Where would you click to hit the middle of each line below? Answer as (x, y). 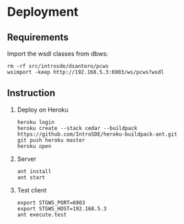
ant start (31, 177)
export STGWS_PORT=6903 (51, 203)
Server (26, 159)
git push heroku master (51, 140)
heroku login (36, 122)
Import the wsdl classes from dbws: (58, 53)
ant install (34, 171)
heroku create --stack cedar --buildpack (77, 128)
